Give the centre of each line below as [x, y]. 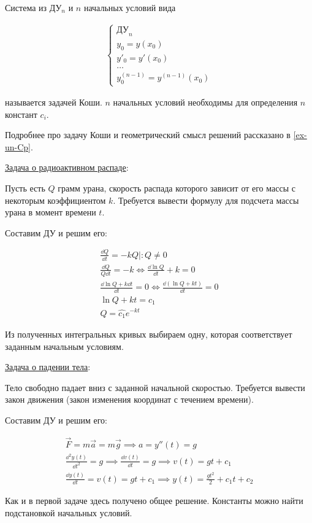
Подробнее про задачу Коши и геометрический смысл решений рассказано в [148, 135]
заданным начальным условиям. [64, 346]
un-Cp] [18, 146]
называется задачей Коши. [54, 102]
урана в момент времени [51, 212]
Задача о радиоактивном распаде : [67, 167]
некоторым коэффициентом [55, 200]
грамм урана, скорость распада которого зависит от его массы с [177, 188]
